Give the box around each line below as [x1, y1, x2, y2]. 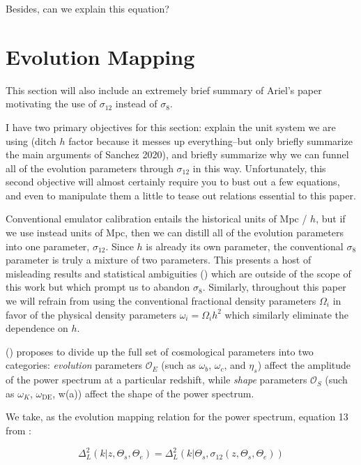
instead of [115, 96, 158, 111]
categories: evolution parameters [6, 358, 143, 372]
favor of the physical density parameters [6, 307, 176, 321]
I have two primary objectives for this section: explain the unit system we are [6, 119, 336, 134]
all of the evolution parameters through [6, 160, 174, 175]
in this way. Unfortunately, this [192, 160, 326, 175]
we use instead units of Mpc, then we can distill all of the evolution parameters [6, 225, 344, 240]
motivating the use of [6, 96, 96, 111]
